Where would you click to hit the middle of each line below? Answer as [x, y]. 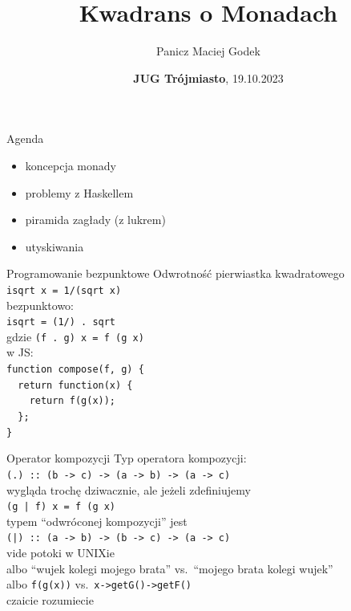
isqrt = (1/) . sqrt [61, 322]
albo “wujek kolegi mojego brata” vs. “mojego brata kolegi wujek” [170, 568]
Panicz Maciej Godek [208, 51]
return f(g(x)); [73, 401]
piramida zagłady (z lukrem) [95, 220]
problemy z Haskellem [79, 192]
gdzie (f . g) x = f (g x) [75, 336]
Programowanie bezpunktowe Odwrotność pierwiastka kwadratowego [175, 273]
